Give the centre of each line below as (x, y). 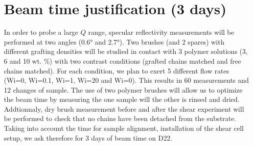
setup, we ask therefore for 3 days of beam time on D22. (88, 137)
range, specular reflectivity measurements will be (161, 32)
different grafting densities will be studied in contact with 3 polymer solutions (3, (126, 51)
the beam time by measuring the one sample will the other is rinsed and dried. (122, 99)
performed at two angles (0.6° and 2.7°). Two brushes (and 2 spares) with (114, 41)
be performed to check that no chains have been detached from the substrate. (120, 118)
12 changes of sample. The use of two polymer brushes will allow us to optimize (123, 89)
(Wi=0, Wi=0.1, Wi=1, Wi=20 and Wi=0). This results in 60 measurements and (126, 80)
